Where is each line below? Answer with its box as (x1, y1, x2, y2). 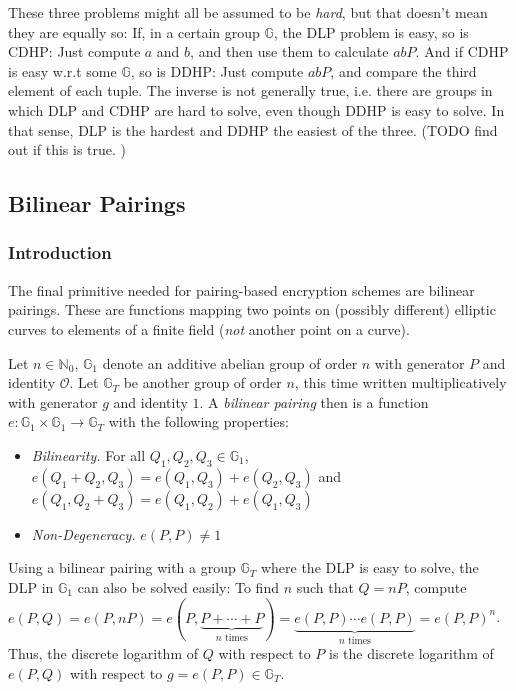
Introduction (8, 240, 112, 265)
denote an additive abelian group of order (102, 352, 358, 373)
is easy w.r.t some (8, 60, 117, 81)
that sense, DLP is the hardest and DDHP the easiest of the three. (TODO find (8, 119, 498, 140)
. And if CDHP (415, 41, 509, 62)
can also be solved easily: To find (77, 576, 279, 597)
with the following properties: (108, 411, 289, 432)
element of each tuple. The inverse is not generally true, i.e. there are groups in (8, 80, 493, 101)
